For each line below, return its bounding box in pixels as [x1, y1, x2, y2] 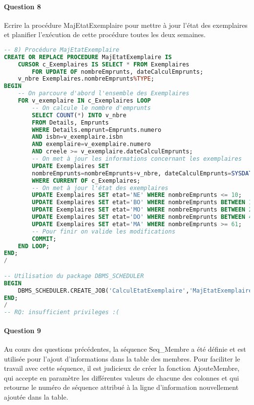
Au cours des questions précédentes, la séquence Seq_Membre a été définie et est [4, 343, 246, 354]
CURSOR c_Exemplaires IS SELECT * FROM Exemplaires [18, 61, 190, 68]
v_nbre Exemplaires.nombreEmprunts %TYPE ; [18, 75, 154, 83]
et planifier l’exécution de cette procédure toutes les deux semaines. [4, 29, 206, 40]
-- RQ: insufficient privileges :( [4, 309, 120, 316]
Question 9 [4, 325, 41, 335]
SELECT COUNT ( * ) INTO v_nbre [32, 111, 127, 119]
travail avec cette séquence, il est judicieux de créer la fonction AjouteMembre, [4, 363, 240, 373]
